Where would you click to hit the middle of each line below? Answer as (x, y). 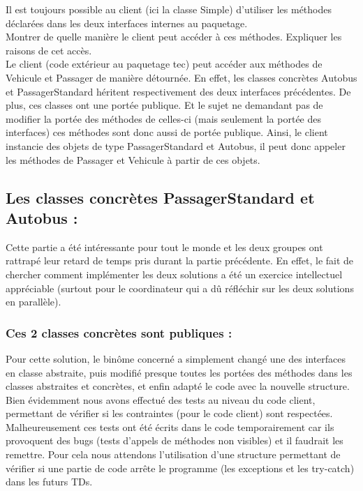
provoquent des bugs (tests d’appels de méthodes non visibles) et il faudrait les (175, 440)
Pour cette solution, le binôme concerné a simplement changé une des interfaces (176, 358)
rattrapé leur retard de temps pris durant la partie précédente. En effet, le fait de (180, 260)
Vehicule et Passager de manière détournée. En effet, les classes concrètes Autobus (181, 77)
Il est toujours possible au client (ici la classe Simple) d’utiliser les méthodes (169, 9)
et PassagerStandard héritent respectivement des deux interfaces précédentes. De (178, 91)
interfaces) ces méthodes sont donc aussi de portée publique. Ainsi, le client (167, 132)
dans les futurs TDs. (49, 482)
